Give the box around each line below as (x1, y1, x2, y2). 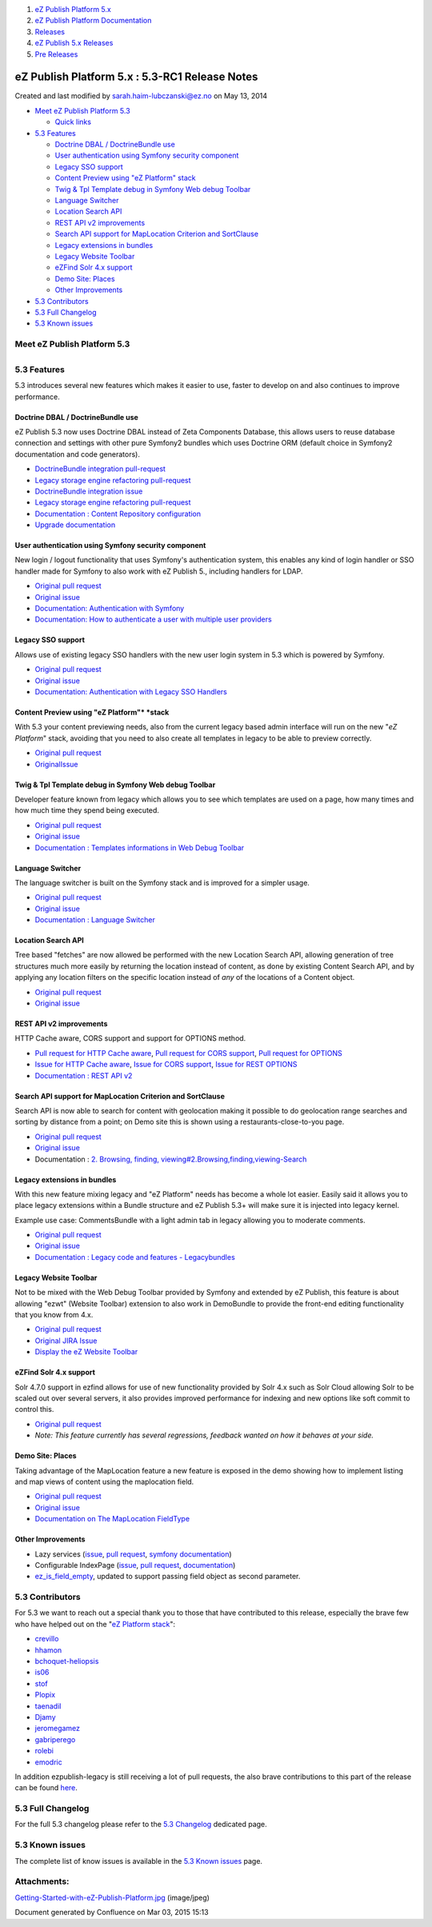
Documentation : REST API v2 (34, 1070, 133, 1080)
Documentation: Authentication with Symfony (34, 604, 185, 614)
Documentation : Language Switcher (34, 915, 155, 925)
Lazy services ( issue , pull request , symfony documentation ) (34, 1549, 232, 1559)
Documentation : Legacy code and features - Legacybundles (34, 1252, 235, 1261)
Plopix (34, 1690, 56, 1700)
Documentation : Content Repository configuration (34, 509, 202, 518)
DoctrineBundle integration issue (34, 486, 143, 496)
